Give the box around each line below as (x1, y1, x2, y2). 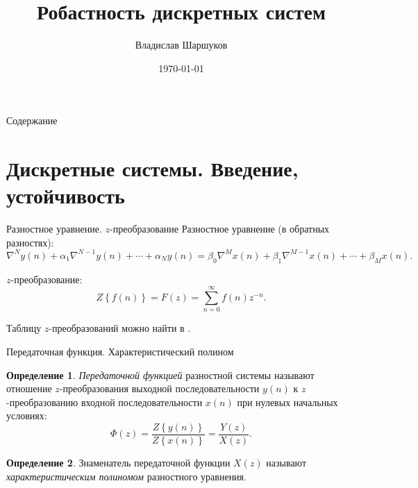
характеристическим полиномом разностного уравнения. (6, 469, 246, 483)
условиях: (6, 408, 47, 423)
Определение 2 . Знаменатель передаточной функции (6, 455, 231, 470)
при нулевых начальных (237, 394, 338, 409)
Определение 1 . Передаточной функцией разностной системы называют (6, 367, 315, 382)
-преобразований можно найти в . (49, 321, 191, 335)
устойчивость (6, 181, 125, 210)
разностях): (6, 235, 54, 249)
